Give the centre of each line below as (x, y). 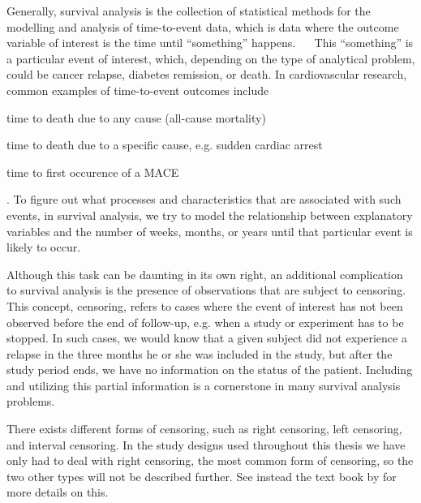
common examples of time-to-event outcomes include (138, 90)
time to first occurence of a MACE (93, 172)
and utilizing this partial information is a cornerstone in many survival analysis (204, 385)
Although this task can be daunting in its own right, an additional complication (205, 274)
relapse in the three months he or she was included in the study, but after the (200, 353)
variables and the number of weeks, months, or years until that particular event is (210, 231)
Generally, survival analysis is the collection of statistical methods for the (189, 11)
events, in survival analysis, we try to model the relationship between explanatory (210, 215)
